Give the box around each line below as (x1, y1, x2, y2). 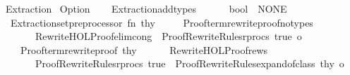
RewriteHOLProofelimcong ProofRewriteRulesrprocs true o (35, 29, 302, 43)
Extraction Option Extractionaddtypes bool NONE (5, 1, 287, 15)
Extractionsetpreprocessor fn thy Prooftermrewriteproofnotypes (10, 15, 313, 29)
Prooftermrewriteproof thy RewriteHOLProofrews (20, 42, 268, 57)
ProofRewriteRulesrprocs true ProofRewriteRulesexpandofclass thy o (35, 56, 344, 71)
